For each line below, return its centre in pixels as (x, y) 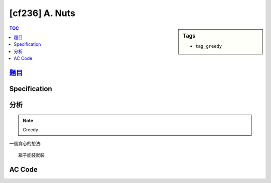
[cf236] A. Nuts (42, 13)
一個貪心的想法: (26, 144)
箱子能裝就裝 (31, 155)
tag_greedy (209, 46)
